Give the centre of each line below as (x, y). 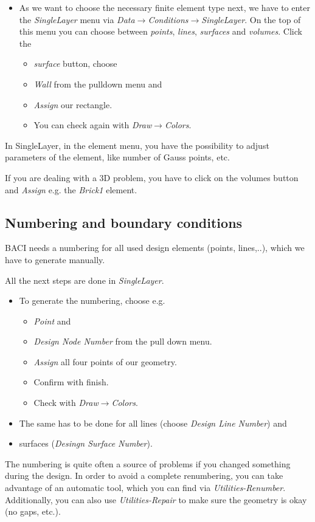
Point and (52, 321)
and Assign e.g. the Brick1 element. (71, 189)
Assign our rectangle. (73, 104)
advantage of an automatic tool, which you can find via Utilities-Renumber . (145, 488)
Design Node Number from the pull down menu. (123, 341)
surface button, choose (75, 64)
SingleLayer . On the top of (251, 19)
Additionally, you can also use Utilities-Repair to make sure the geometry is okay (156, 499)
